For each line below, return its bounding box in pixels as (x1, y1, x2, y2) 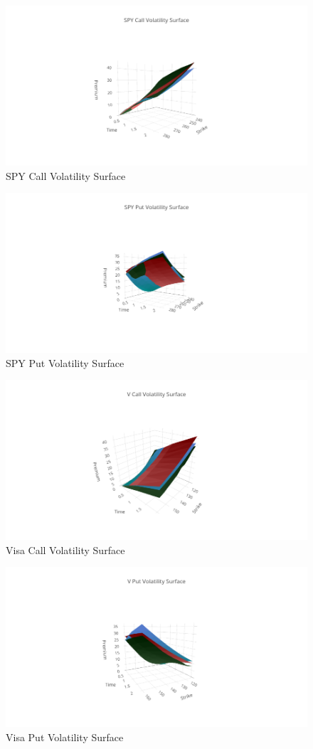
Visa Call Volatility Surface (6, 542, 125, 557)
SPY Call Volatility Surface (6, 168, 126, 183)
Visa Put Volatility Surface (6, 729, 124, 744)
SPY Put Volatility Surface (6, 355, 124, 370)
